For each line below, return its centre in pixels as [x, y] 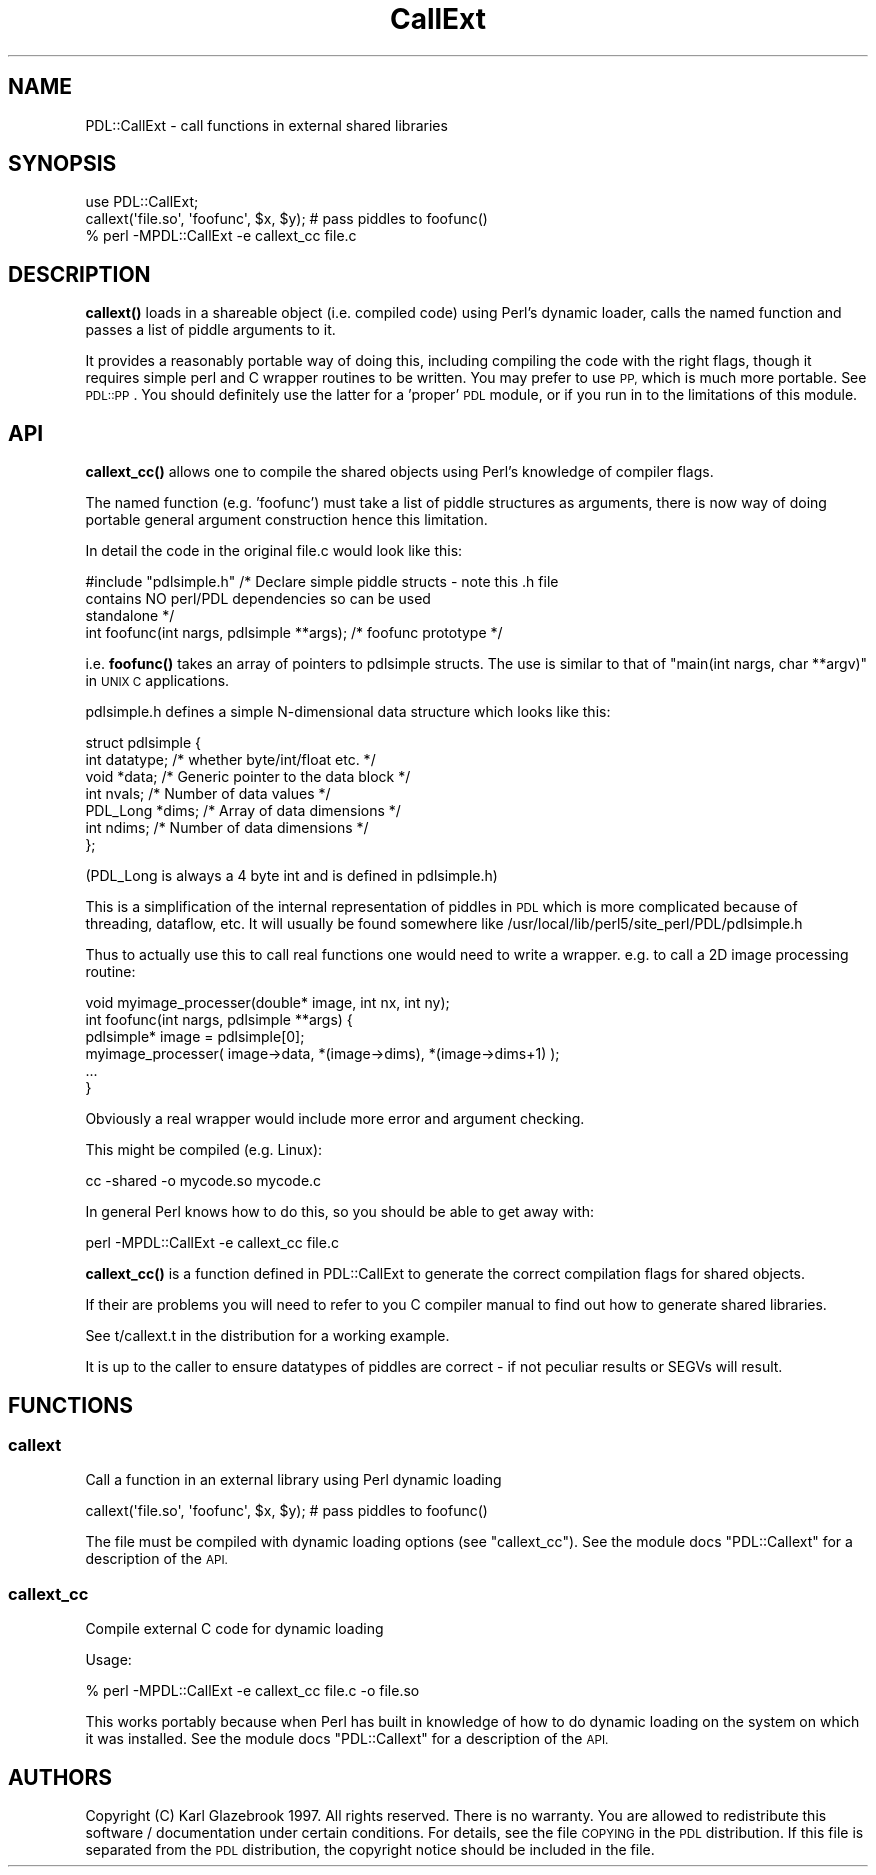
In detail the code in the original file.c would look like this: [274, 551]
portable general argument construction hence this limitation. [286, 520]
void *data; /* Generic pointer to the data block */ [248, 777]
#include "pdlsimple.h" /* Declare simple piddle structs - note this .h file [322, 582]
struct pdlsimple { [143, 743]
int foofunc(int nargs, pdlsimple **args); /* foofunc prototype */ [294, 633]
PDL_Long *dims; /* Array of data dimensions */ [243, 811]
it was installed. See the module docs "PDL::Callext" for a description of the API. [347, 1739]
